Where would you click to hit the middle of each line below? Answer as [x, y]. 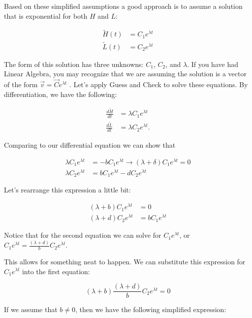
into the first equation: [56, 271]
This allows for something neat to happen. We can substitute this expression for [125, 261]
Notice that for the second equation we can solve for [83, 235]
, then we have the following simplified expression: [151, 309]
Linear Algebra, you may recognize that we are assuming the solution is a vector [125, 74]
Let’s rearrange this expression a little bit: [67, 190]
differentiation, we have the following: [61, 94]
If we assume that [31, 309]
